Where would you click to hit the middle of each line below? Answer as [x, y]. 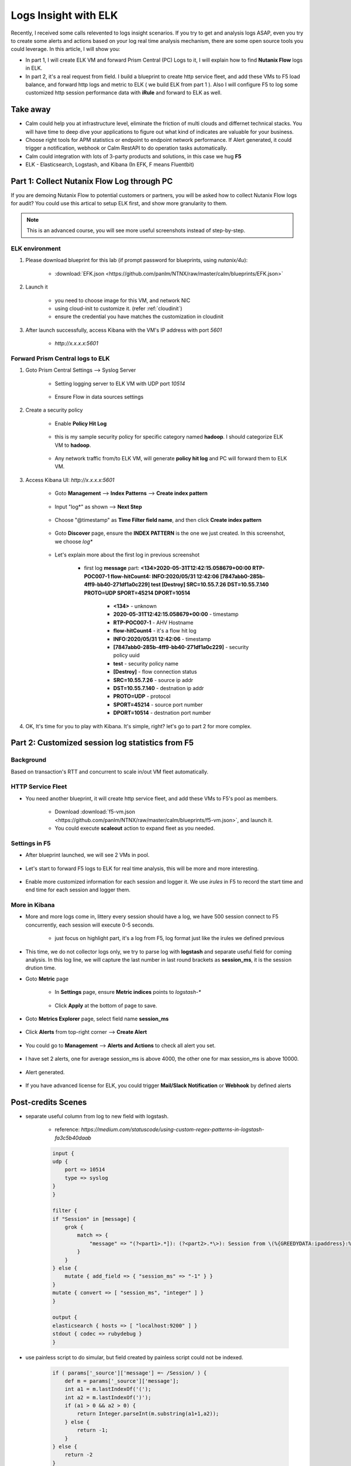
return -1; [92, 1430]
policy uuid [126, 655]
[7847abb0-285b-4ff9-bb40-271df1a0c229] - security [181, 647]
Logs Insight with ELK [64, 15]
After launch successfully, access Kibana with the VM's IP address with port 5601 [124, 330]
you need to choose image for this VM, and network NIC [123, 300]
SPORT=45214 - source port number [158, 704]
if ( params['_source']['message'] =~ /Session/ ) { [130, 1373]
